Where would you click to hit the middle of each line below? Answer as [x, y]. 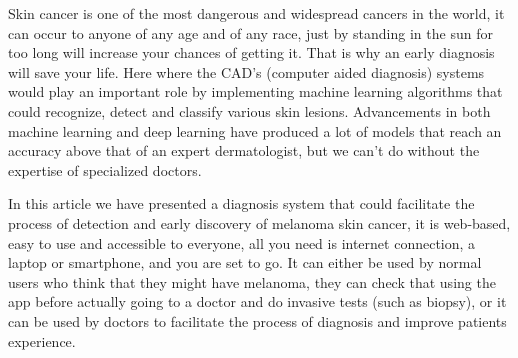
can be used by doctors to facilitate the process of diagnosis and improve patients [257, 320]
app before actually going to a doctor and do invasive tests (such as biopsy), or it [257, 301]
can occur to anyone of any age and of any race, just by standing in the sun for [250, 32]
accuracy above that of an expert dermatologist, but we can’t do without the [244, 150]
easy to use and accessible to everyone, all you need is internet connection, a [242, 242]
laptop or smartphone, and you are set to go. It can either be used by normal [245, 262]
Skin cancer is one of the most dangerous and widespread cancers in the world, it [256, 13]
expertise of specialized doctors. [105, 169]
